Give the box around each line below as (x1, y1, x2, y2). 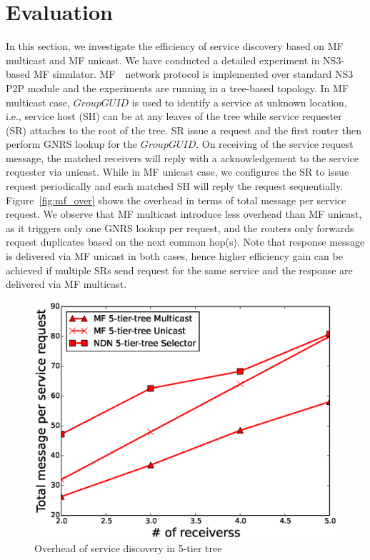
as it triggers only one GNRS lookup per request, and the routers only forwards (6, 220, 354, 235)
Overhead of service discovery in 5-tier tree (34, 541, 222, 556)
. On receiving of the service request (196, 136, 354, 151)
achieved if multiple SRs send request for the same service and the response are (6, 262, 353, 277)
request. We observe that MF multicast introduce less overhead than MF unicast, (6, 206, 362, 221)
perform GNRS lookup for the (6, 136, 138, 151)
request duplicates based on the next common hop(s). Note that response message (6, 234, 365, 249)
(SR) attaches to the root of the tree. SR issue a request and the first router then (6, 122, 361, 137)
